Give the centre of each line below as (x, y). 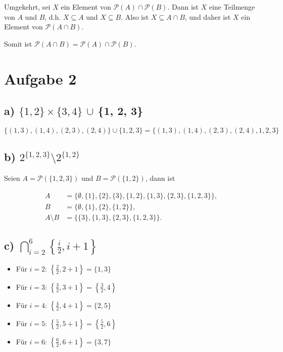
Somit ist (18, 43)
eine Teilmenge (232, 7)
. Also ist (135, 16)
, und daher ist (208, 16)
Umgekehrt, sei (27, 7)
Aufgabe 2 (40, 78)
